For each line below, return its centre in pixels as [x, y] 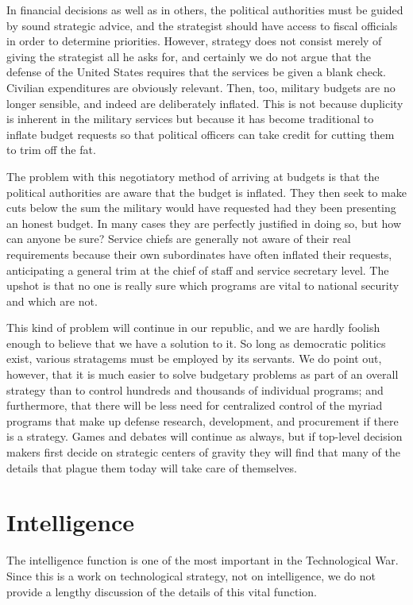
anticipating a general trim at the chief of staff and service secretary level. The [198, 270]
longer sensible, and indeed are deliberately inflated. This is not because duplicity [205, 103]
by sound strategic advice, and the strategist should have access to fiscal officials [202, 25]
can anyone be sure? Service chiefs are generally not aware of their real [179, 239]
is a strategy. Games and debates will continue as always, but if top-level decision [205, 436]
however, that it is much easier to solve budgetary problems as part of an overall [203, 374]
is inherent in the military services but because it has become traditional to [190, 119]
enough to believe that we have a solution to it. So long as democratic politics [196, 343]
